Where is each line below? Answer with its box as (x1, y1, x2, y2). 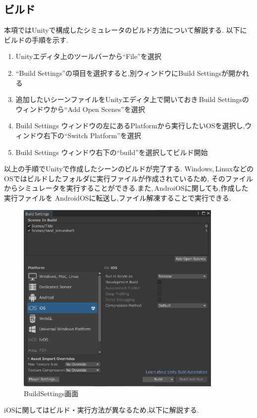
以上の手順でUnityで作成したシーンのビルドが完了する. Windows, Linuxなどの (4, 163, 254, 174)
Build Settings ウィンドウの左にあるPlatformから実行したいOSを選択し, (15, 120, 245, 131)
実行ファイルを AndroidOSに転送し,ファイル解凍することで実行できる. (4, 192, 231, 203)
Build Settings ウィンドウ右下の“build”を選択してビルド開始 (15, 147, 208, 157)
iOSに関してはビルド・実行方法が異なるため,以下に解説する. (4, 405, 199, 415)
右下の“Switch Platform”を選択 (43, 130, 141, 140)
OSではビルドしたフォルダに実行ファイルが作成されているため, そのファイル (4, 173, 253, 183)
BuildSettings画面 (24, 388, 79, 398)
